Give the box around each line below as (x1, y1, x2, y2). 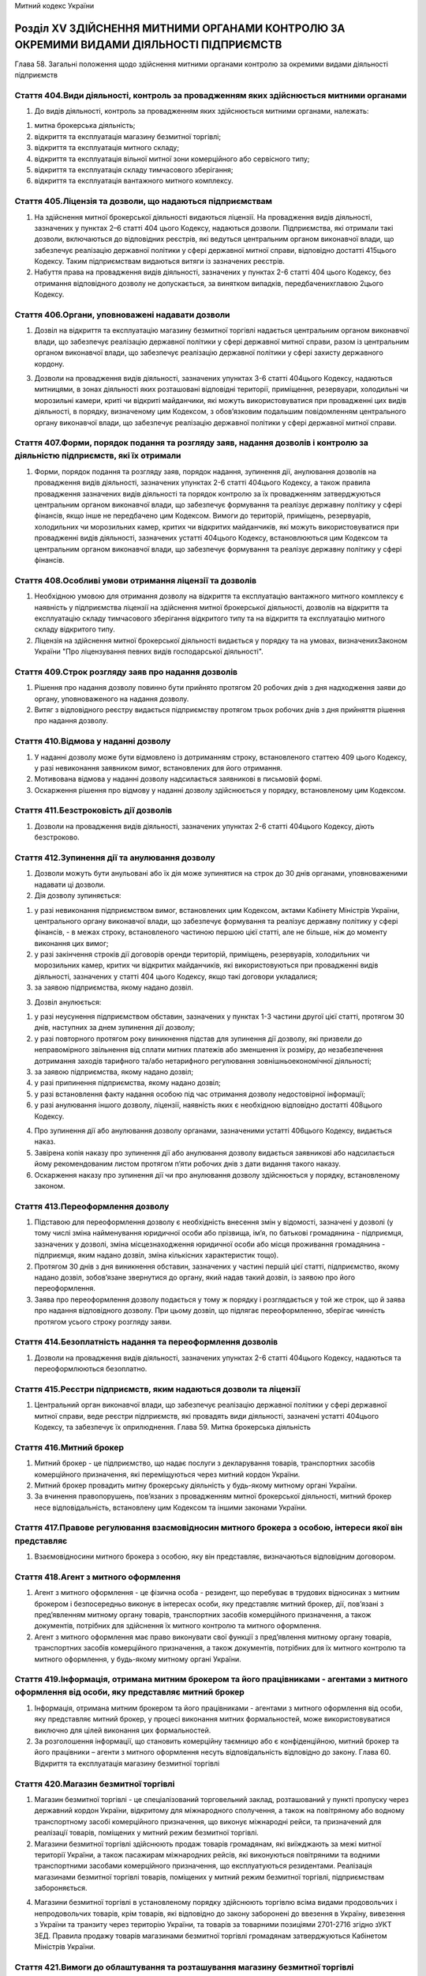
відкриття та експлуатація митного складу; (34, 143, 180, 153)
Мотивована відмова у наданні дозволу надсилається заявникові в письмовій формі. (34, 775, 323, 784)
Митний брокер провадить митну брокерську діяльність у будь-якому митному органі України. (34, 1480, 357, 1490)
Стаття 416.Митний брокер (14, 1442, 124, 1453)
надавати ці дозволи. (34, 880, 106, 889)
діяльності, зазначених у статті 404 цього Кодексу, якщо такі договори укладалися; (34, 971, 318, 981)
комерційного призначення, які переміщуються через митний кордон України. (34, 1469, 301, 1479)
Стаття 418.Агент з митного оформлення (14, 1571, 181, 1582)
